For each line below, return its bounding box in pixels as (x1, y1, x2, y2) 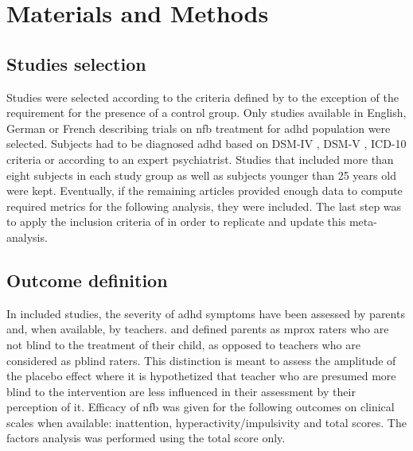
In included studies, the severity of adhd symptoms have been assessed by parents (6, 305, 405, 321)
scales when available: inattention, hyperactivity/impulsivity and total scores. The (6, 414, 407, 430)
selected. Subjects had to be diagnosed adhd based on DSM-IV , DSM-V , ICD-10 (6, 135, 407, 152)
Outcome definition (6, 267, 168, 292)
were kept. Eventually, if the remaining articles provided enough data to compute (6, 182, 403, 199)
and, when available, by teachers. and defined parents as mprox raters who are (6, 321, 389, 337)
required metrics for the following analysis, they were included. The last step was (6, 197, 402, 214)
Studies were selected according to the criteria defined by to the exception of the (6, 88, 399, 105)
